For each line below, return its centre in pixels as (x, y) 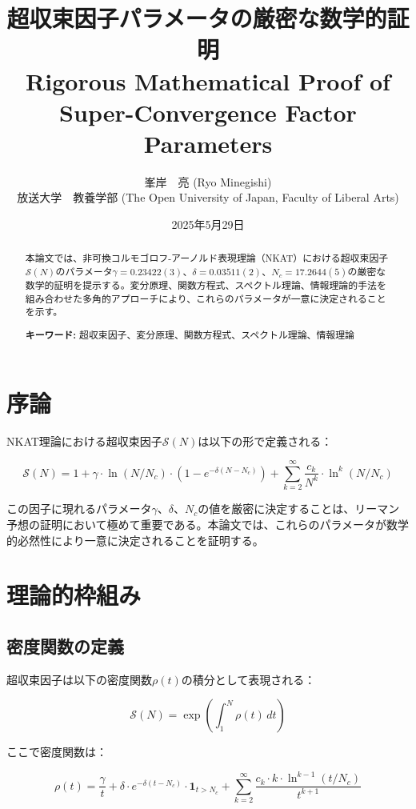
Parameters (208, 143)
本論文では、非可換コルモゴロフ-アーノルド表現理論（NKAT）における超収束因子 (207, 258)
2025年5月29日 (208, 224)
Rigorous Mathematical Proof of (208, 80)
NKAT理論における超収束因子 (84, 441)
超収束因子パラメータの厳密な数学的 (197, 18)
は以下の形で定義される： (265, 441)
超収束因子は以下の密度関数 (79, 679)
